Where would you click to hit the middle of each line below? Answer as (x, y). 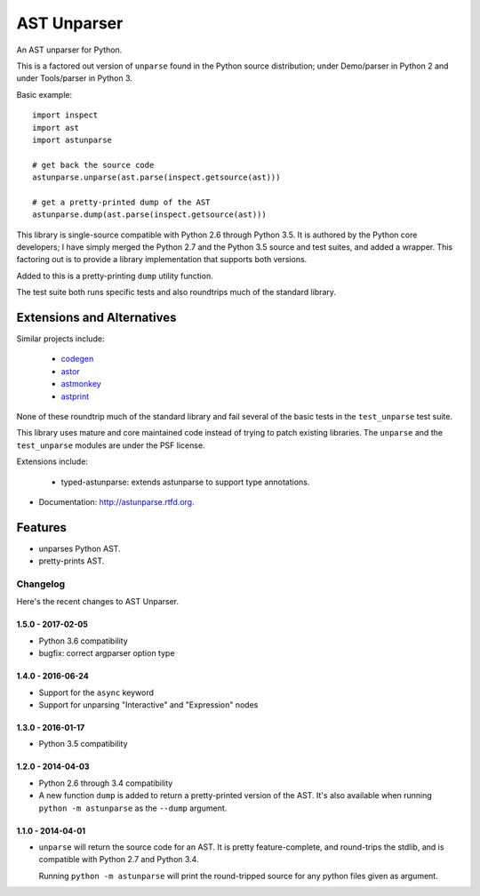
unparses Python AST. (80, 548)
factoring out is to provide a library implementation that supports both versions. (162, 260)
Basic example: (44, 94)
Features (41, 528)
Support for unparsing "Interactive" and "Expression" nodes (148, 705)
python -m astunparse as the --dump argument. (133, 808)
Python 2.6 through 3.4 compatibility (106, 783)
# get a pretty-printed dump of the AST (121, 202)
